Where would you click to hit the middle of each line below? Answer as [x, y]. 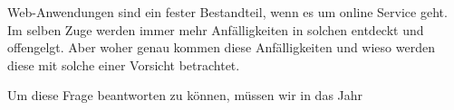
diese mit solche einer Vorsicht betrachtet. [124, 64]
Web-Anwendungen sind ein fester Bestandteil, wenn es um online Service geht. [227, 12]
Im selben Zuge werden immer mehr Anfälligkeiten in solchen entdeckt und [216, 29]
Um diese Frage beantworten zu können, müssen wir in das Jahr [185, 95]
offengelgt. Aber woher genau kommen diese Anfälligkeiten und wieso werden [221, 47]
